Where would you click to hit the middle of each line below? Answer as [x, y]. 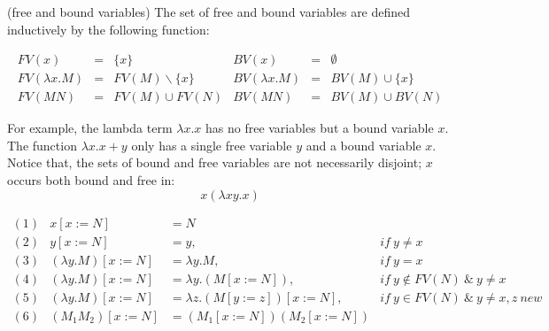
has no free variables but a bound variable [319, 128]
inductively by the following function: [108, 29]
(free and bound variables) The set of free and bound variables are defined [209, 12]
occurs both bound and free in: [91, 180]
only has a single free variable [212, 145]
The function [42, 145]
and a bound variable [363, 145]
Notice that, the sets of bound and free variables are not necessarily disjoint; [215, 162]
